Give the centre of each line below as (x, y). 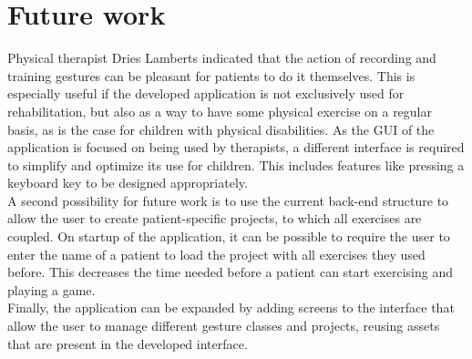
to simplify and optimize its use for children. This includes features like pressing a (236, 164)
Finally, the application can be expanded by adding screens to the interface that (231, 308)
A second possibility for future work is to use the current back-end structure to (228, 200)
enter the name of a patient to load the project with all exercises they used (216, 254)
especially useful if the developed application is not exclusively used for (206, 93)
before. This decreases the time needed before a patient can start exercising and (230, 272)
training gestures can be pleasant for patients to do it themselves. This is (211, 75)
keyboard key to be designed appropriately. (128, 183)
